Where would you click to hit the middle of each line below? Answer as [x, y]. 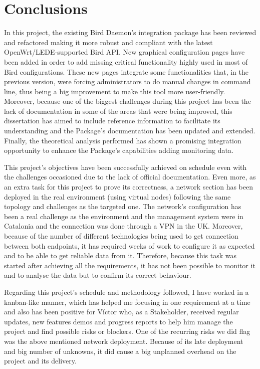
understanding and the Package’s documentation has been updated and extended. [130, 131]
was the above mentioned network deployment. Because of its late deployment [124, 341]
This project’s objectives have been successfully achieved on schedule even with [125, 167]
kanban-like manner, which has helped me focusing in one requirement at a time [127, 302]
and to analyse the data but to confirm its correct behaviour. [98, 275]
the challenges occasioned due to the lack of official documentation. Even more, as [130, 177]
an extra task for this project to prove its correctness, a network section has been [128, 187]
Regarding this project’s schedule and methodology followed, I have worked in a [126, 292]
